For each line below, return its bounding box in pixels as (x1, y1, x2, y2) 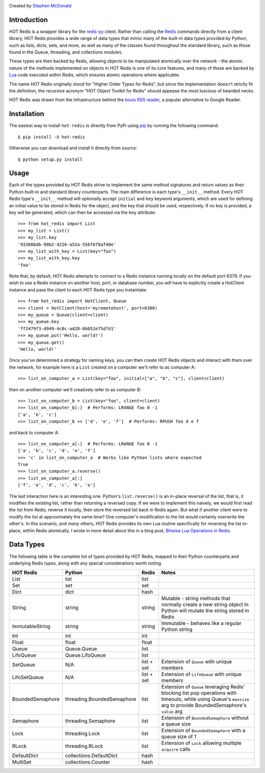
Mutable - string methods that (161, 595, 231, 602)
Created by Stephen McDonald (9, 3, 72, 8)
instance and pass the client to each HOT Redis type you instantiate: (9, 286, 147, 292)
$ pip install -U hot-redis (18, 134, 85, 140)
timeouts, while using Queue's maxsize (161, 696, 250, 703)
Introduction (9, 15, 48, 24)
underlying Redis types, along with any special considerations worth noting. (9, 560, 162, 566)
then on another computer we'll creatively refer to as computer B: (9, 386, 141, 393)
